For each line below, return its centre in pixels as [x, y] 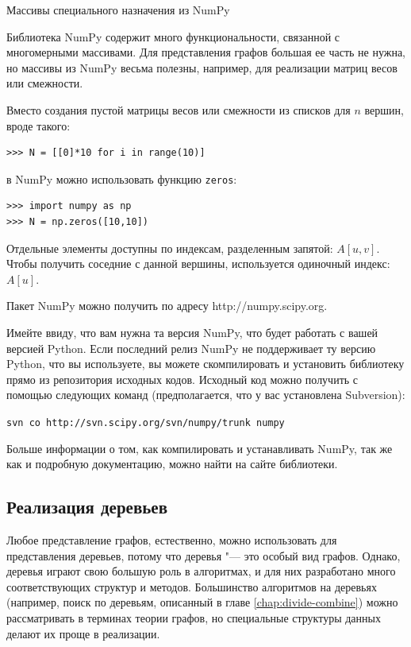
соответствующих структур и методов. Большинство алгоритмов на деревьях [192, 586]
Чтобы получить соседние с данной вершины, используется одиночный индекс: [198, 263]
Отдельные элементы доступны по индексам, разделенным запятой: [170, 248]
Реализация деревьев [87, 507]
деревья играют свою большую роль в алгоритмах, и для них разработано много [201, 571]
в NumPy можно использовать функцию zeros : [122, 178]
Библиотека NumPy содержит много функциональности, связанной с [173, 36]
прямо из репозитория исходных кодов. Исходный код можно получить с [182, 379]
